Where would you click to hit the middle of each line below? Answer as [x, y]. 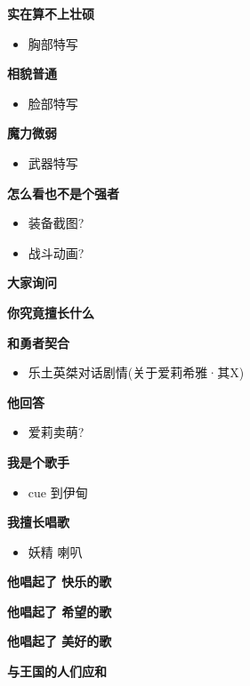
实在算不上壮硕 [51, 13]
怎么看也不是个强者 [63, 193]
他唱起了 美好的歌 [60, 641]
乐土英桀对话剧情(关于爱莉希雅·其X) [136, 372]
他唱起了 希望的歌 [60, 611]
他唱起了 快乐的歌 [60, 581]
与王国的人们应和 [57, 671]
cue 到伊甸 [58, 492]
